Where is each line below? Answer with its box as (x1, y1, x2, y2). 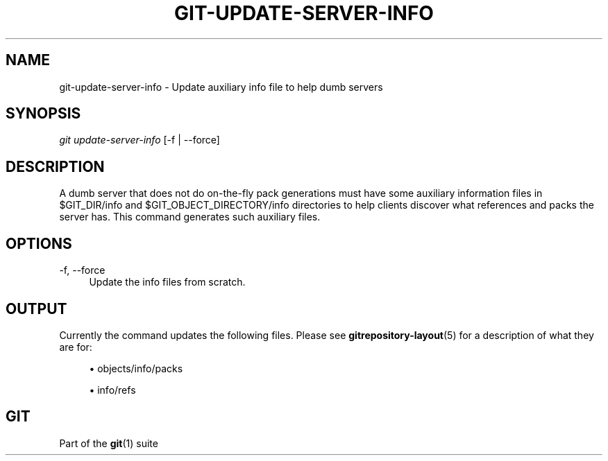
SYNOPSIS (6, 105, 81, 123)
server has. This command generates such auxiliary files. (59, 211, 321, 223)
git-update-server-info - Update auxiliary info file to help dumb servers (59, 80, 383, 93)
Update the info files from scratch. (89, 276, 246, 288)
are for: (59, 340, 92, 353)
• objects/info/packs (89, 362, 183, 374)
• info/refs (89, 383, 136, 396)
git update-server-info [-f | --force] (59, 134, 220, 146)
